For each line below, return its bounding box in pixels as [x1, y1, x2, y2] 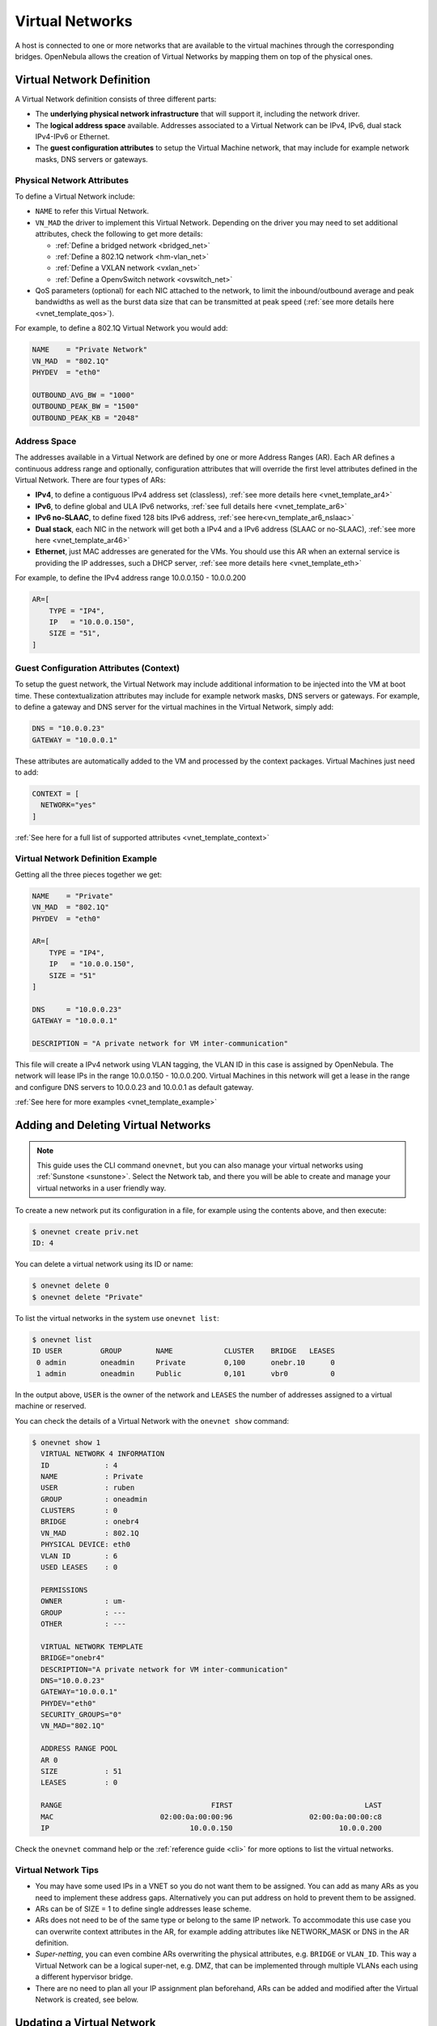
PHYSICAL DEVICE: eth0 [40, 1540, 131, 1549]
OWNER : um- [40, 1596, 127, 1606]
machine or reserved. [15, 1401, 87, 1411]
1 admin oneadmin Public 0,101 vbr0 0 [36, 1369, 336, 1378]
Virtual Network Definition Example [15, 853, 158, 864]
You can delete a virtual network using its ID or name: [15, 1259, 193, 1269]
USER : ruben [40, 1483, 135, 1493]
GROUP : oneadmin [40, 1494, 148, 1503]
